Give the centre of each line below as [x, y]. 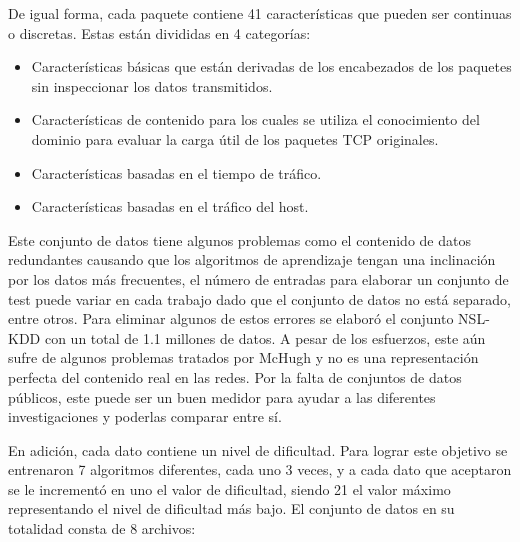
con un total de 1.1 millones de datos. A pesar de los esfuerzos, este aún [265, 337]
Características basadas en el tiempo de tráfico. [176, 172]
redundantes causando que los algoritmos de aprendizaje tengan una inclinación [252, 259]
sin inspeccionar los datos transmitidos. [152, 85]
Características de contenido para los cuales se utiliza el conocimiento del [255, 119]
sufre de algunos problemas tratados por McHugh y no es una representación [243, 357]
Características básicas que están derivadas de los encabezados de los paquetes [271, 66]
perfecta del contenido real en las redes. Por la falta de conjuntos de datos [235, 376]
